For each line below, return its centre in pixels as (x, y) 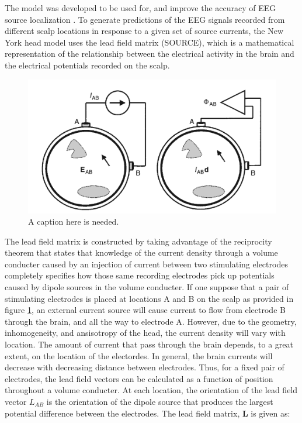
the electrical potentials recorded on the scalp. (87, 65)
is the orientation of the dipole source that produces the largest (160, 401)
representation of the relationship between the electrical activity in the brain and (150, 54)
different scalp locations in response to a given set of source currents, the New (144, 31)
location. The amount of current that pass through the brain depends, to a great (149, 344)
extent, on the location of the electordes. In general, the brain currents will (139, 355)
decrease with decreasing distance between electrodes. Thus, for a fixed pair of (145, 367)
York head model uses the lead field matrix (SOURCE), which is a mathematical (150, 42)
